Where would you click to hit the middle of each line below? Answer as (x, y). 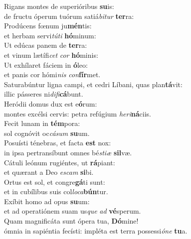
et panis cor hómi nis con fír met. (52, 74)
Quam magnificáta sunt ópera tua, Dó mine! (71, 221)
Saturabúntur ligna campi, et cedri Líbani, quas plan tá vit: (93, 84)
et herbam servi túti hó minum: (50, 35)
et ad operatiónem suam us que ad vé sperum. (73, 211)
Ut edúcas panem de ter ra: (46, 45)
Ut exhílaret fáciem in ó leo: (46, 64)
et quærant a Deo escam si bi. (49, 172)
